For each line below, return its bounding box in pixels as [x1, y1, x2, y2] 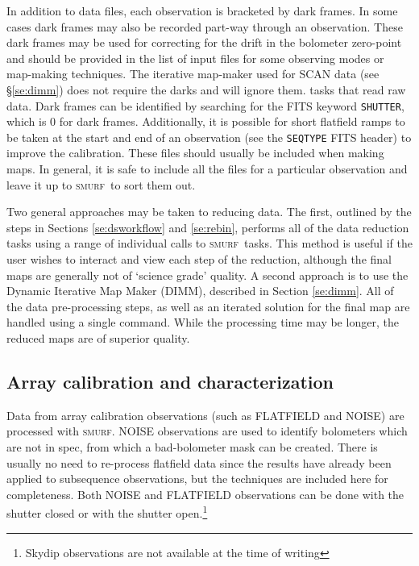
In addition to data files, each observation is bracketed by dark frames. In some [6, 2, 398, 19]
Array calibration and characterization [6, 368, 334, 393]
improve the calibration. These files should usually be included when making [6, 144, 384, 161]
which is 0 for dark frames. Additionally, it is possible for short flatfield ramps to [6, 113, 405, 130]
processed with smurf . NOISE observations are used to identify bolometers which [6, 422, 408, 439]
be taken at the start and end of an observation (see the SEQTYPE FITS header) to [6, 128, 412, 145]
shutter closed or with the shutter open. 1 [6, 502, 208, 522]
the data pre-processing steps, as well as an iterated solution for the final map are [6, 298, 410, 314]
